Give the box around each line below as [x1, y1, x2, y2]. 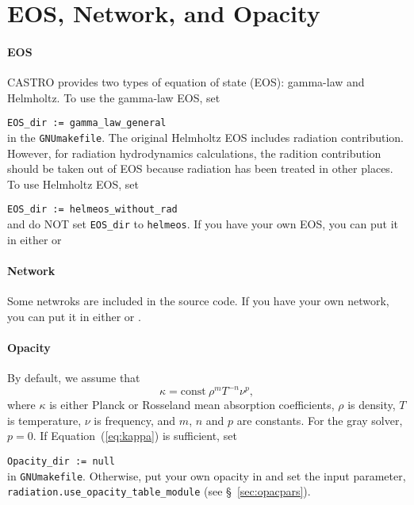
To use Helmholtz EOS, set [7, 175, 139, 192]
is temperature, [7, 411, 82, 428]
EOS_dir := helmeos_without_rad [7, 204, 178, 216]
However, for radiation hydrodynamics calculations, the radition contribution [7, 144, 381, 161]
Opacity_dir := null [7, 456, 116, 468]
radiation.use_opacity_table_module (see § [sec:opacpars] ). [7, 483, 311, 499]
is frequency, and [94, 411, 176, 428]
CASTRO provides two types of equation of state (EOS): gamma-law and [7, 74, 365, 90]
